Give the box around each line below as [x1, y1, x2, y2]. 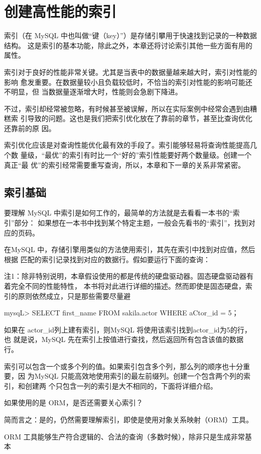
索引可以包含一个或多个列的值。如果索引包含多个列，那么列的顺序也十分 [4, 361, 243, 371]
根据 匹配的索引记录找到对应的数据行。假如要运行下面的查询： [4, 254, 210, 264]
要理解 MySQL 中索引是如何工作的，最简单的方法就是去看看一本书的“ [4, 207, 233, 218]
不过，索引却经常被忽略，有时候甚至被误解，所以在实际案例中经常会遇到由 [4, 103, 250, 113]
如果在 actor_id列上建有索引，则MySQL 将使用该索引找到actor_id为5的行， [4, 324, 251, 334]
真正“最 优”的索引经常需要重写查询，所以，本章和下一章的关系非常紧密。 [4, 159, 245, 170]
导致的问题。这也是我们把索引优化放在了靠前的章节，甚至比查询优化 [27, 113, 252, 124]
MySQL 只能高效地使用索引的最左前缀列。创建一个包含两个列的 [34, 371, 243, 381]
